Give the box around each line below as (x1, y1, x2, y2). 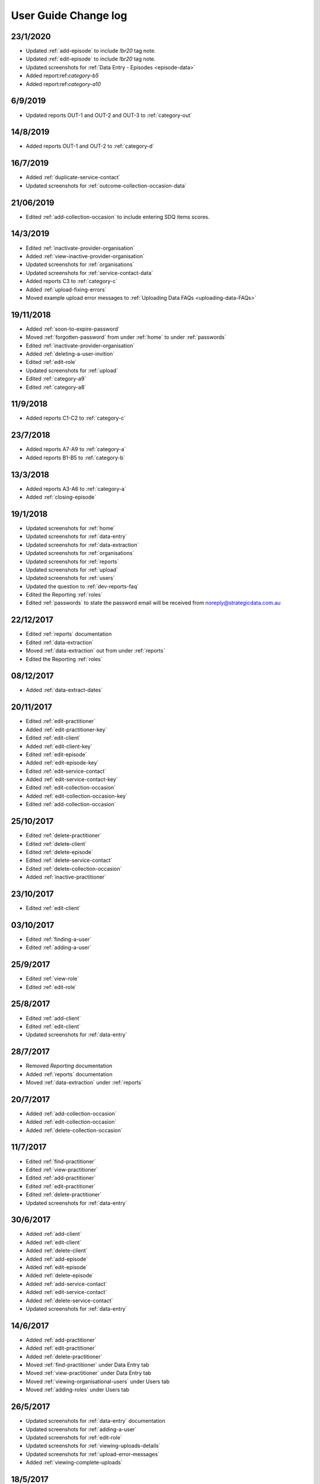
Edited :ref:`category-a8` (25, 383, 87, 391)
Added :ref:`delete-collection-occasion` (25, 1127, 123, 1134)
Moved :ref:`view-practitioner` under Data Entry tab (25, 1369, 151, 1377)
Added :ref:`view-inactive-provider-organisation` (25, 252, 145, 259)
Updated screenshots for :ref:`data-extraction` (25, 541, 139, 548)
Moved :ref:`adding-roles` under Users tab (25, 1386, 130, 1393)
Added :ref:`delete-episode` (25, 1272, 94, 1279)
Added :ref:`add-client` (25, 1231, 82, 1238)
